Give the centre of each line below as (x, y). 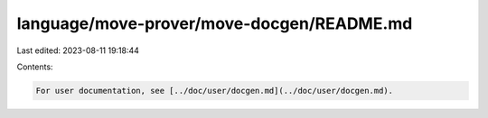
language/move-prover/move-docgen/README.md (215, 23)
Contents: (35, 67)
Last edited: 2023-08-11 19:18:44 (78, 50)
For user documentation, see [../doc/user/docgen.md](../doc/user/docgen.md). (214, 91)
